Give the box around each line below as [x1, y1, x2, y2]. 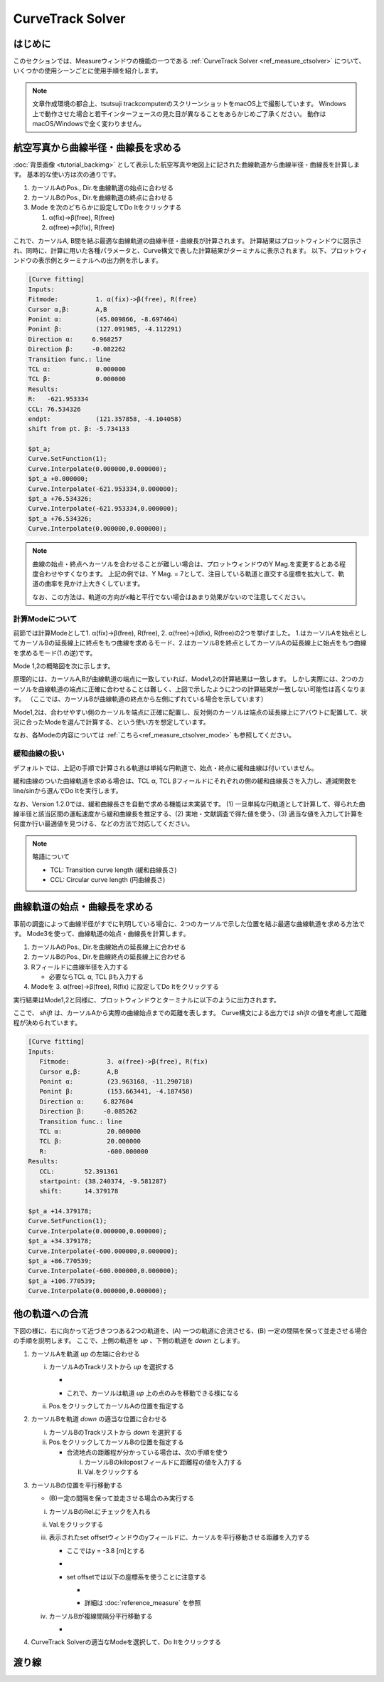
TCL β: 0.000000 [28, 375, 126, 383]
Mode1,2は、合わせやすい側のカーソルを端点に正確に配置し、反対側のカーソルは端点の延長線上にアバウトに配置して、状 [13, 707, 368, 716]
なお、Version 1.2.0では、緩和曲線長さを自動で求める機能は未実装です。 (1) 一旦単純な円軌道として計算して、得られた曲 [13, 799, 366, 808]
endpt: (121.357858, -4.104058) [28, 415, 183, 423]
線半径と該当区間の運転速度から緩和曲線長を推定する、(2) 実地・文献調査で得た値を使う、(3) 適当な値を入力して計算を [13, 809, 364, 819]
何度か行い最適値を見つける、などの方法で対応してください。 [13, 819, 194, 828]
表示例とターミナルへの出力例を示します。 [38, 256, 163, 265]
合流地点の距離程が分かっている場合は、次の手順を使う [66, 1448, 229, 1456]
